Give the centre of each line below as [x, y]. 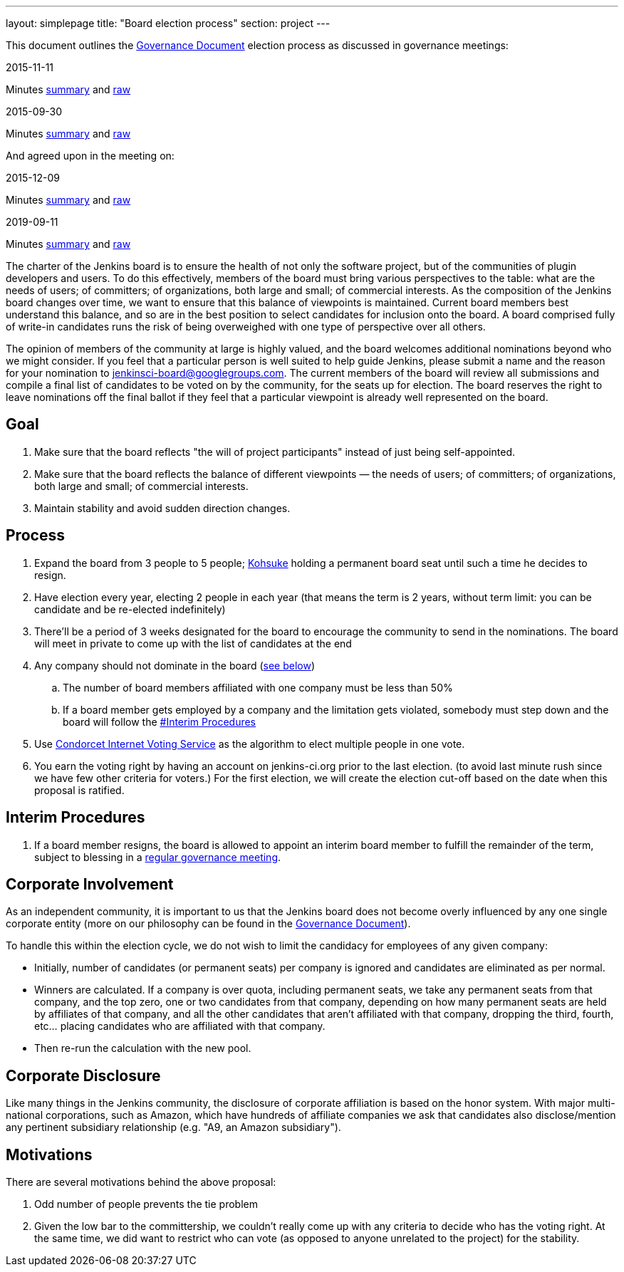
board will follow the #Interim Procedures [160, 721]
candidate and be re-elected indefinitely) [130, 609]
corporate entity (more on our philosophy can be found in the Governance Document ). [208, 924]
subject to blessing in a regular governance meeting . [158, 857]
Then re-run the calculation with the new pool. [143, 1048]
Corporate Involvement [90, 884]
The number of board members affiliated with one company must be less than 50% [258, 687]
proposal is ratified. [79, 790]
